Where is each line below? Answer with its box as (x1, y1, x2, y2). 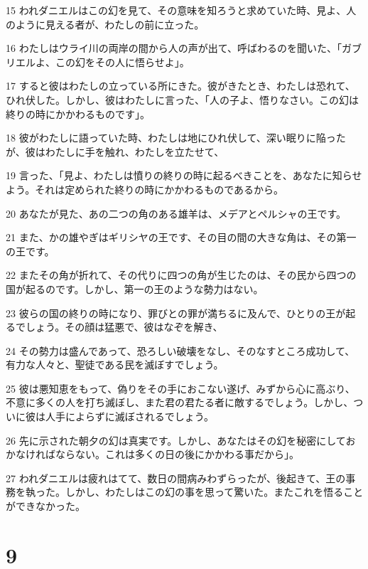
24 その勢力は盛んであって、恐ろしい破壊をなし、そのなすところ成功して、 (6, 343, 355, 358)
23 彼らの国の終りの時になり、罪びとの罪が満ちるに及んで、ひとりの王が (6, 305, 346, 320)
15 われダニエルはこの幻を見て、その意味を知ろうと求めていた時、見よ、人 (6, 3, 357, 17)
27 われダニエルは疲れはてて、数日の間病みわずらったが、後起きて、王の (6, 470, 346, 485)
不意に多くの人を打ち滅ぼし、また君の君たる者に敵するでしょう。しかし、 (6, 395, 354, 410)
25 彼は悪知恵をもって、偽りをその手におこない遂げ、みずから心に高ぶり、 (6, 381, 355, 395)
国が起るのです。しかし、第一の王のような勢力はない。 (6, 281, 264, 296)
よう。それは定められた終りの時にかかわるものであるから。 (6, 181, 284, 196)
